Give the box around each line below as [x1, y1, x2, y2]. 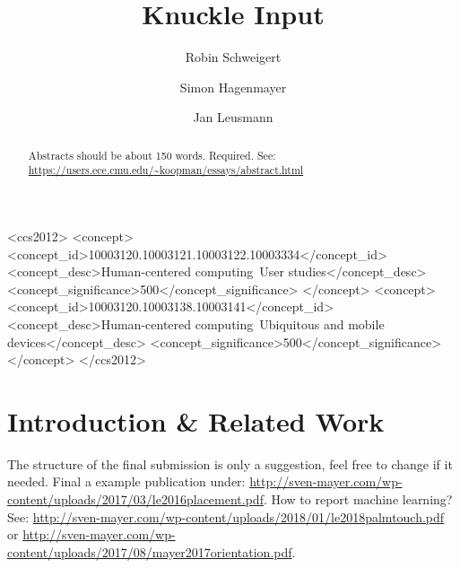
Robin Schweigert [185, 48, 282, 66]
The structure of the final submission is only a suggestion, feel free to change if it [7, 454, 453, 473]
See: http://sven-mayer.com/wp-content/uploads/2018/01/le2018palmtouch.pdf [7, 507, 445, 526]
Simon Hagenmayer [179, 77, 287, 96]
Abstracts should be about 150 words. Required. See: [28, 147, 276, 162]
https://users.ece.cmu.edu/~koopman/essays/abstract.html [28, 162, 304, 178]
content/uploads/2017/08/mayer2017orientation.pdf [7, 542, 292, 561]
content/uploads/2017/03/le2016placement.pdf [7, 490, 264, 509]
